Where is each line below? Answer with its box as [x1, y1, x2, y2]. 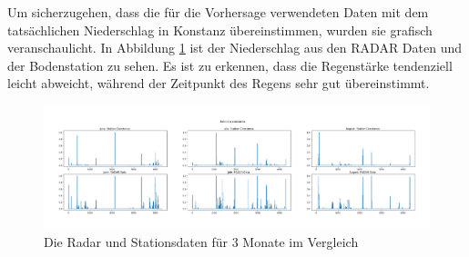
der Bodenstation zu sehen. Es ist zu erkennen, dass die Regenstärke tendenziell [7, 55, 453, 74]
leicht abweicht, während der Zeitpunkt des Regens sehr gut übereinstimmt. [7, 74, 430, 93]
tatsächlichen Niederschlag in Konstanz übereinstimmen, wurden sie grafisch [7, 20, 433, 39]
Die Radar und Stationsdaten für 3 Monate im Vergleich [44, 232, 359, 251]
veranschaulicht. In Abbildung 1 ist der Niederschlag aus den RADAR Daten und [7, 38, 463, 57]
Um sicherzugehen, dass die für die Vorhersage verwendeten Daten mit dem [7, 3, 429, 21]
